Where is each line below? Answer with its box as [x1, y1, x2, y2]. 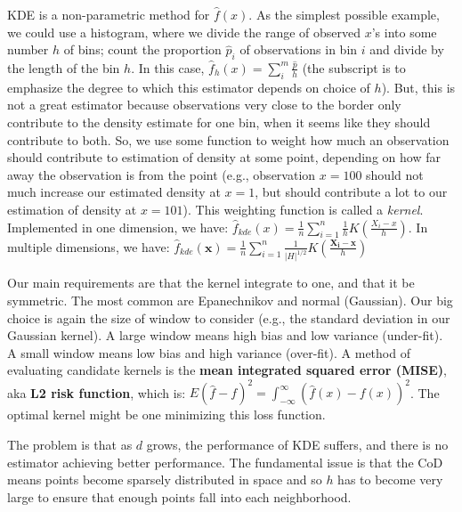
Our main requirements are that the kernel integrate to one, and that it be [7, 273, 415, 292]
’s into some [371, 22, 437, 41]
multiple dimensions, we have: [7, 237, 170, 256]
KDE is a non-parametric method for [7, 5, 210, 23]
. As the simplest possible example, [248, 5, 440, 23]
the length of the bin [7, 58, 120, 77]
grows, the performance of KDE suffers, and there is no [146, 435, 449, 454]
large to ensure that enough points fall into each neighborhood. [7, 487, 352, 506]
